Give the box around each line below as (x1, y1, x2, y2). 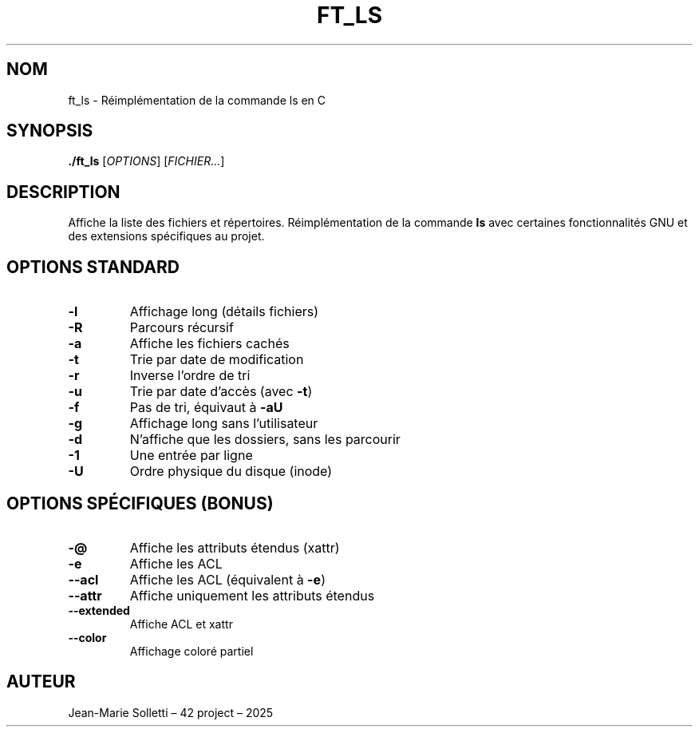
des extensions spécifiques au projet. (68, 229, 265, 244)
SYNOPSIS (6, 121, 93, 141)
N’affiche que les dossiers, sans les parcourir (129, 431, 401, 448)
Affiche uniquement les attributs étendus (129, 587, 375, 604)
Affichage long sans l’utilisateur (129, 415, 318, 432)
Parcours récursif (129, 319, 234, 336)
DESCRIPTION (6, 181, 120, 202)
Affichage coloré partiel (129, 644, 254, 658)
